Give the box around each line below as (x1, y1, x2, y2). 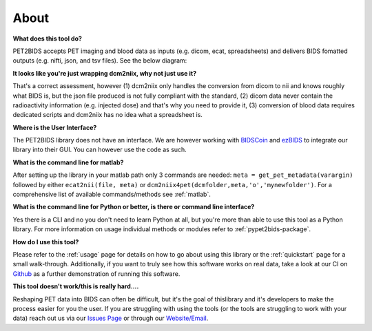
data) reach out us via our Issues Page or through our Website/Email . (12, 314, 209, 323)
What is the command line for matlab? (12, 158, 124, 167)
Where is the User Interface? (12, 123, 97, 131)
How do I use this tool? (12, 237, 79, 246)
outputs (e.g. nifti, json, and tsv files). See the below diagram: (12, 56, 187, 65)
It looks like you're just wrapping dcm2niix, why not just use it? (12, 69, 197, 77)
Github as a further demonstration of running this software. (12, 269, 180, 278)
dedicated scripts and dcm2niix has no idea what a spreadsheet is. (12, 111, 203, 119)
